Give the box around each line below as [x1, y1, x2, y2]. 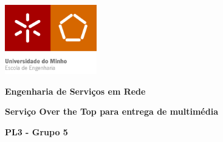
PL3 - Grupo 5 [5, 125, 68, 138]
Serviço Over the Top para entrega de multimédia [5, 105, 218, 118]
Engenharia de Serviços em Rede [5, 84, 146, 97]
